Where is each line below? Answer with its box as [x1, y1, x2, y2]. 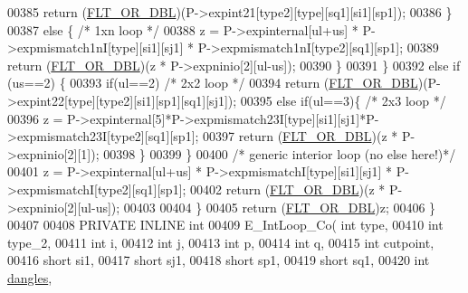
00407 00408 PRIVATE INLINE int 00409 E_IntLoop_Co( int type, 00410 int [7, 215, 444, 234]
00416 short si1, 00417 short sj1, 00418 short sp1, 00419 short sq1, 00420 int [7, 250, 430, 269]
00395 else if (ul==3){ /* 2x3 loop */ [240, 90, 446, 109]
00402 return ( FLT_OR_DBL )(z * [190, 179, 386, 198]
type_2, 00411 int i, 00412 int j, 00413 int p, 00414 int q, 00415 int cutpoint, [7, 232, 435, 251]
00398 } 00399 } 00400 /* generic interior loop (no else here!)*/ [103, 144, 456, 163]
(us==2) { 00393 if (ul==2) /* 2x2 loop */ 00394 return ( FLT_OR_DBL [7, 73, 418, 92]
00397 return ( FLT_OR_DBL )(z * [203, 127, 398, 146]
